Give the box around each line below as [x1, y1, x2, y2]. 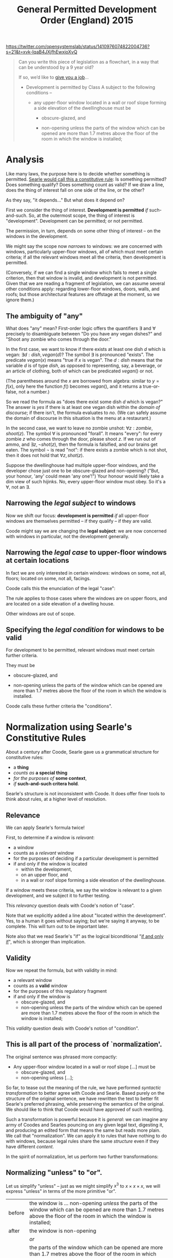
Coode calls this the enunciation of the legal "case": [6, 585, 116, 591]
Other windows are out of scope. [6, 611, 75, 617]
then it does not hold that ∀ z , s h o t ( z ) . [6, 452, 84, 458]
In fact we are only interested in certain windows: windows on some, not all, [6, 569, 166, 576]
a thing [13, 764, 29, 771]
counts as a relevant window [13, 850, 74, 856]
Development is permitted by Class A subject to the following [26, 84, 156, 90]
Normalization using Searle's [6, 721, 132, 733]
